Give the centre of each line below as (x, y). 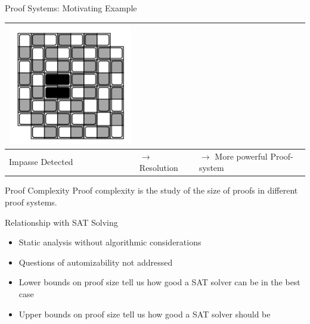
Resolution (159, 168)
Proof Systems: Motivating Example (71, 8)
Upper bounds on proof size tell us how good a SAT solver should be (145, 314)
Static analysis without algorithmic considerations (110, 242)
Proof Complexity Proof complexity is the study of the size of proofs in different (151, 190)
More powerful (241, 156)
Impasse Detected (41, 162)
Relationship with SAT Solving (61, 222)
